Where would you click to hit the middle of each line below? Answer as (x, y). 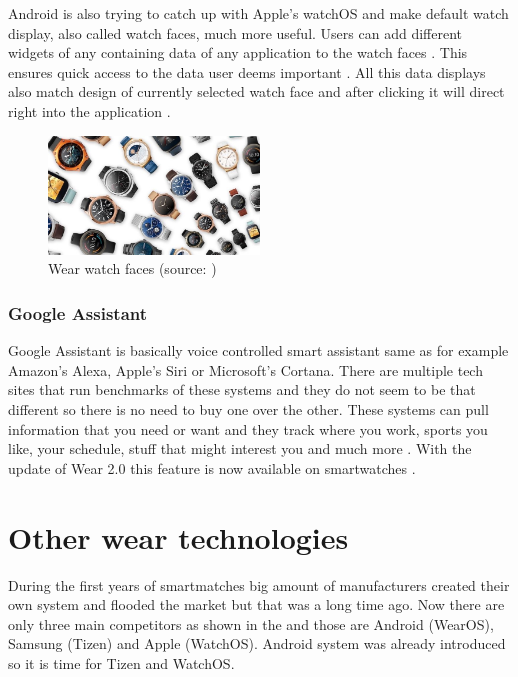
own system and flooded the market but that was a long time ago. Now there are (256, 604)
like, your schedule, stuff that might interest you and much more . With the (240, 448)
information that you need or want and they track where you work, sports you (248, 428)
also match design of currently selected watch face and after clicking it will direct (256, 91)
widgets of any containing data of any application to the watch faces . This (238, 52)
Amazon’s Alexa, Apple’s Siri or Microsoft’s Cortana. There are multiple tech (245, 369)
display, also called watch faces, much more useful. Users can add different (235, 32)
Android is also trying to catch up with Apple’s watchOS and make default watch (258, 13)
